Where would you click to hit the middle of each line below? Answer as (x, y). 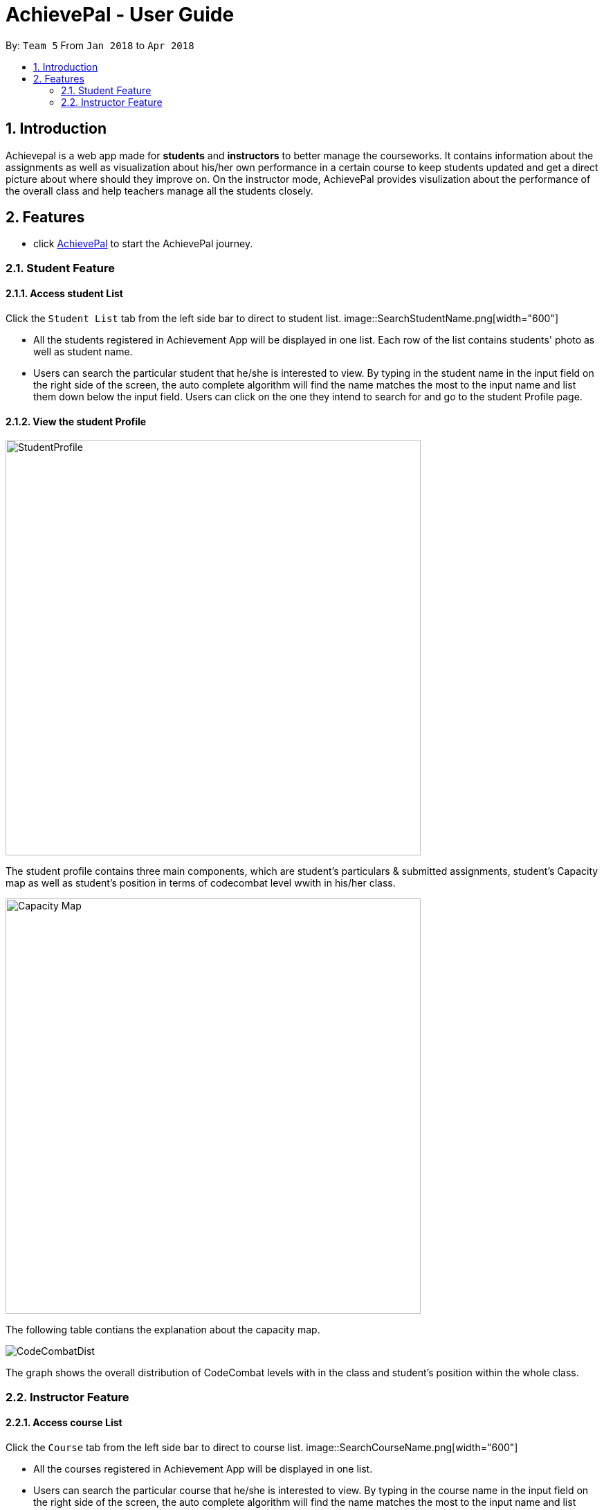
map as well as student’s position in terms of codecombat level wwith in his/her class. (201, 883)
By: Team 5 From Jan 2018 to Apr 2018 (100, 45)
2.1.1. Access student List (64, 294)
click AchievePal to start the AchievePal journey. (143, 244)
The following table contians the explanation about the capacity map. (163, 1330)
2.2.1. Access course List (64, 1423)
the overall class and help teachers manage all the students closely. (159, 190)
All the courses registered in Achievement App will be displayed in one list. (203, 1468)
